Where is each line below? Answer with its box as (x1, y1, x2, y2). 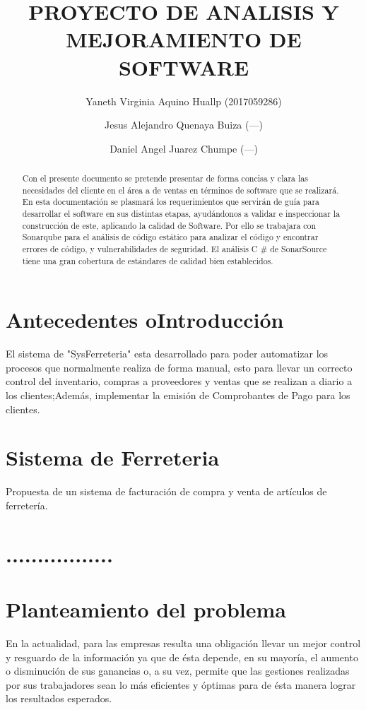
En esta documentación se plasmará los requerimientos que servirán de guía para (22, 196, 320, 208)
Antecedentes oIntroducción (6, 305, 284, 334)
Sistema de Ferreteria (6, 443, 220, 472)
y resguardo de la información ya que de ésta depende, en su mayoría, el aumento (6, 649, 358, 664)
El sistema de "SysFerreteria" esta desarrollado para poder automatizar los (6, 346, 329, 361)
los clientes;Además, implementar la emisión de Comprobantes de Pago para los (6, 388, 350, 403)
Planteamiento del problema (6, 595, 286, 624)
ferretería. (6, 497, 48, 512)
